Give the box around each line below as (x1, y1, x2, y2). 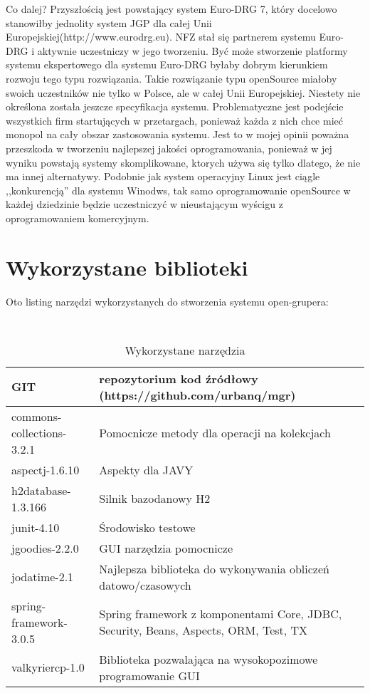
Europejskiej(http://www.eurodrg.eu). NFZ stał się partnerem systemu (6, 29, 316, 44)
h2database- (11, 481, 71, 499)
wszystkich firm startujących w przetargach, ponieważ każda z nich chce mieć (6, 113, 343, 127)
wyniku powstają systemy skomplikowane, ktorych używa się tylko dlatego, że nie (6, 155, 361, 170)
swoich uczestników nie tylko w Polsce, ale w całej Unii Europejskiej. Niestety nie (6, 85, 361, 100)
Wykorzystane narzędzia (125, 341, 245, 358)
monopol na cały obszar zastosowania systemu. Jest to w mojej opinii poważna (6, 127, 349, 142)
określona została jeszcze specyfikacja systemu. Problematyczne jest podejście (6, 99, 344, 114)
